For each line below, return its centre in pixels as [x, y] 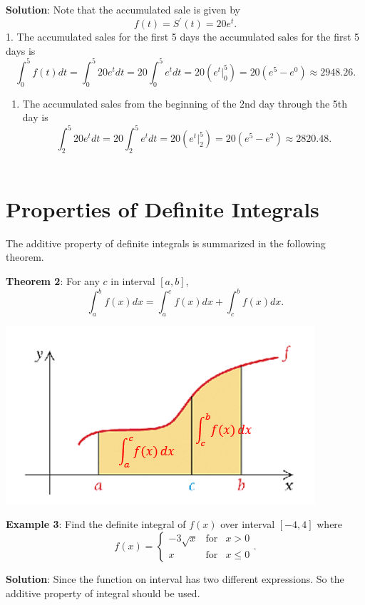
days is [21, 50]
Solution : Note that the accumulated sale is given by [123, 9]
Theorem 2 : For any [53, 280]
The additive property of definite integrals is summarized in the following [166, 243]
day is [35, 117]
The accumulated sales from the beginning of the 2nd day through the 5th [185, 103]
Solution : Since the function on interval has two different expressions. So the [175, 579]
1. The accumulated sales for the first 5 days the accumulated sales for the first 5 [183, 37]
